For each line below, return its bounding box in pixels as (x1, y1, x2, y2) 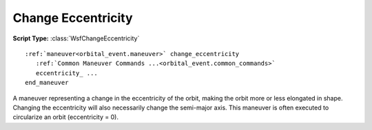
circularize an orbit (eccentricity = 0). (12, 113, 118, 121)
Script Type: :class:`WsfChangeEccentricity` (12, 34, 140, 42)
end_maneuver (25, 79, 69, 87)
